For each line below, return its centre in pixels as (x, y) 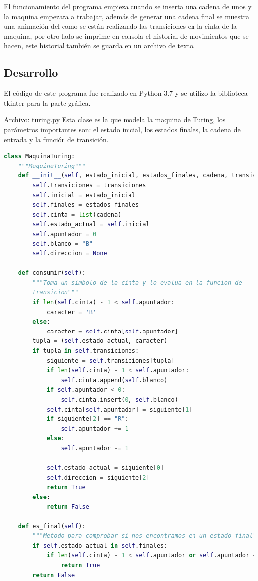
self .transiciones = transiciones (89, 185)
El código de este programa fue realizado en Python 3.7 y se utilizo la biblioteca (126, 93)
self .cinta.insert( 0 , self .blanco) (119, 399)
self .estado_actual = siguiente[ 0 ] (105, 468)
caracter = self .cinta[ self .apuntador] (112, 331)
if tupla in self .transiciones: (86, 351)
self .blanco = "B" (63, 244)
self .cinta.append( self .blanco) (114, 380)
